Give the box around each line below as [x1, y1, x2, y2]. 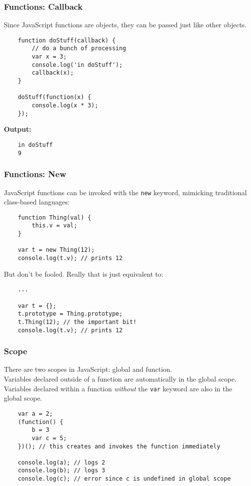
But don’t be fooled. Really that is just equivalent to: [4, 268, 163, 279]
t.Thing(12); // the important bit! [18, 318, 137, 325]
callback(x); [32, 69, 74, 77]
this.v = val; [32, 222, 77, 229]
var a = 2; [18, 410, 53, 417]
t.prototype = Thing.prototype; [18, 310, 123, 318]
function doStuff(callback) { [18, 37, 116, 44]
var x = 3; [32, 53, 67, 61]
